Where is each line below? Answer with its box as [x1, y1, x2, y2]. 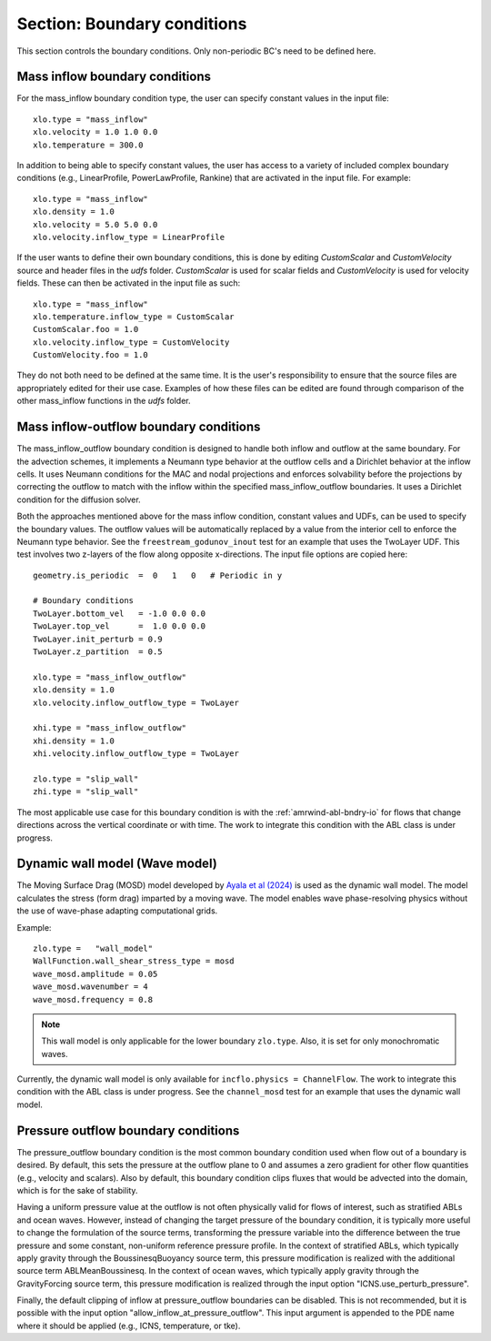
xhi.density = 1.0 [33, 735, 115, 746]
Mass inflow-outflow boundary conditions [16, 419, 261, 435]
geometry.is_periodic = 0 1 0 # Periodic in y [33, 570, 283, 580]
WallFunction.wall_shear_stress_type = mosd [33, 956, 235, 966]
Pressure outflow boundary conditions [16, 1123, 240, 1138]
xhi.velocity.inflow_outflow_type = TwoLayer [33, 749, 240, 759]
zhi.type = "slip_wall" [33, 787, 139, 797]
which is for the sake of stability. [16, 1185, 138, 1195]
